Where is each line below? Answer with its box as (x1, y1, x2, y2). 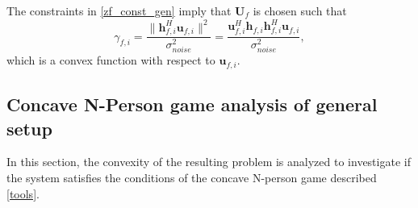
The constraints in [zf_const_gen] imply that (6, 2, 232, 19)
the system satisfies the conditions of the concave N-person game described (6, 169, 377, 185)
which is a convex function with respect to (6, 52, 215, 69)
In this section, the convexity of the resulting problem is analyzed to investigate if (6, 153, 411, 170)
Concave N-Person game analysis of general (6, 92, 378, 117)
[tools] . (6, 185, 40, 202)
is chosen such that (253, 2, 347, 19)
